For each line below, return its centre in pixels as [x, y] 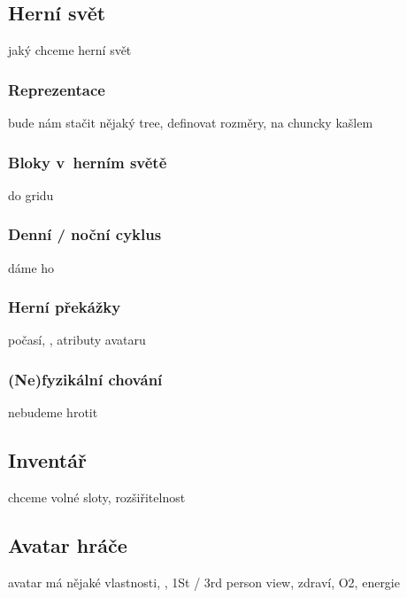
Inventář [47, 460]
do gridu [31, 194]
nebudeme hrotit [53, 412]
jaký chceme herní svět [70, 50]
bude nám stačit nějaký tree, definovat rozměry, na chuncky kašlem [191, 123]
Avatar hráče [68, 545]
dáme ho [31, 267]
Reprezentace [57, 89]
